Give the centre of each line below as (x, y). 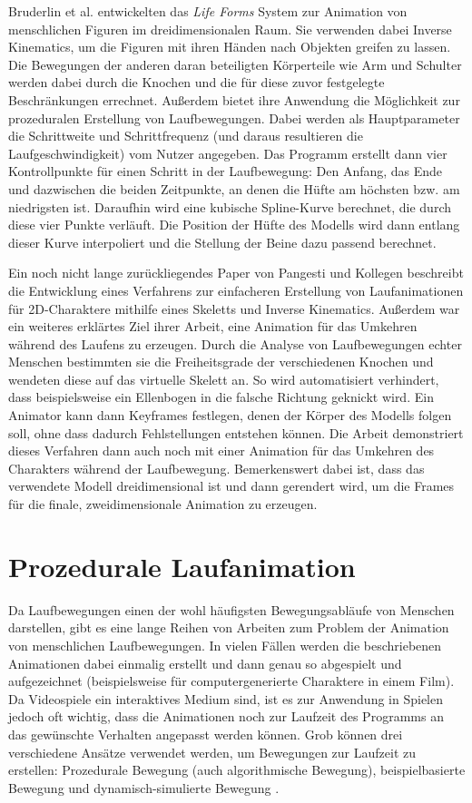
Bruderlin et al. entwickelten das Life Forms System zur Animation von (208, 11)
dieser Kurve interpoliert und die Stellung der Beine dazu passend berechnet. (222, 242)
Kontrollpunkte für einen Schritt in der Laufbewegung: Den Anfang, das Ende (226, 171)
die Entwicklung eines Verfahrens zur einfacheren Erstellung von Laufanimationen (236, 290)
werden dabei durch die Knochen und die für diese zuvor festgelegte (197, 82)
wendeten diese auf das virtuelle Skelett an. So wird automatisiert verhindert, (224, 379)
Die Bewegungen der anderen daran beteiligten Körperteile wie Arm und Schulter (235, 64)
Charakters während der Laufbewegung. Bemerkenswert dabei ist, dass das (216, 468)
